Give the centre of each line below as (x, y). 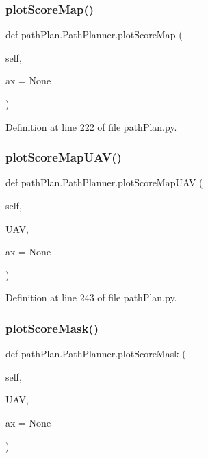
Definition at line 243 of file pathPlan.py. (91, 297)
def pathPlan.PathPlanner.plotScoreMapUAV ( (104, 182)
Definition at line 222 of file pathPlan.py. (91, 126)
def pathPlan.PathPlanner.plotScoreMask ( (96, 354)
